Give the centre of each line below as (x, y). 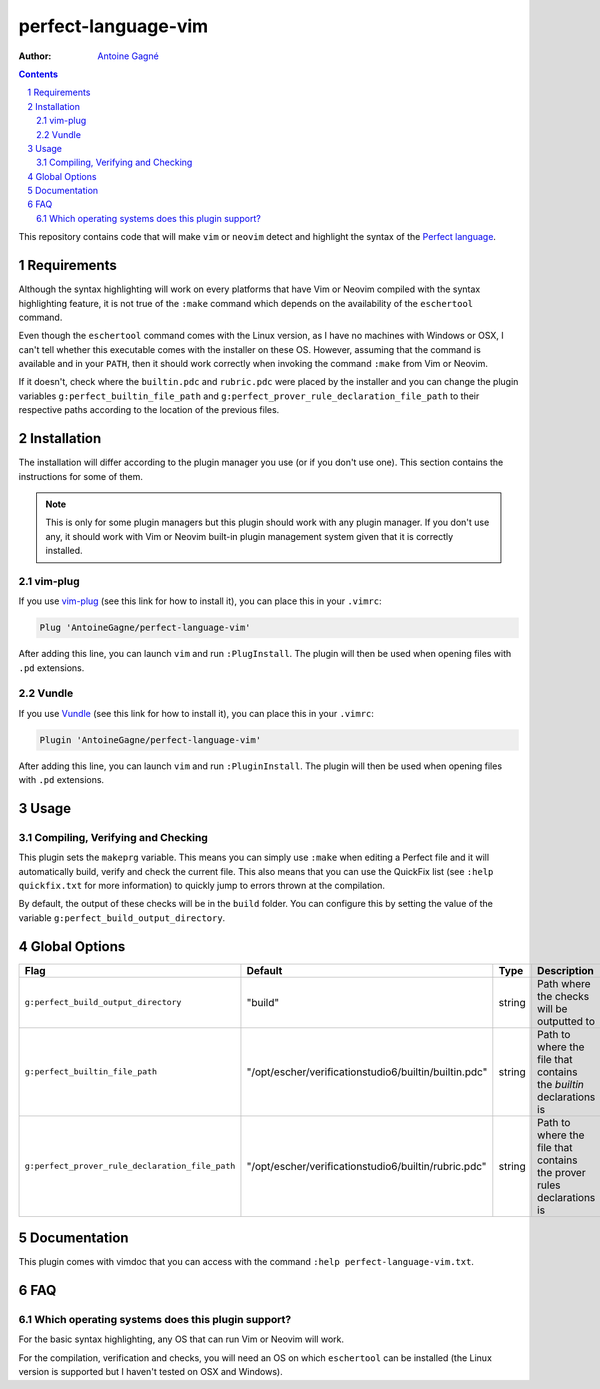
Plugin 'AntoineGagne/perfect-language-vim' (150, 739)
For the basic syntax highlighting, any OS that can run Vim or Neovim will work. (181, 1339)
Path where (563, 983)
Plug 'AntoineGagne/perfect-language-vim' (145, 628)
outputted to (565, 1021)
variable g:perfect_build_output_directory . (122, 917)
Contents (38, 74)
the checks (563, 996)
